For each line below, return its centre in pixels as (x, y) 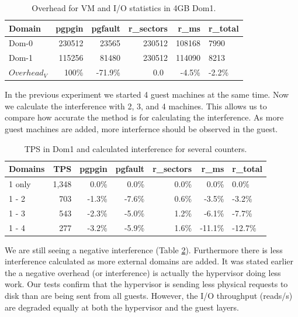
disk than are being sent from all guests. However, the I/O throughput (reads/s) (149, 296)
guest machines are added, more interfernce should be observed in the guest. (141, 129)
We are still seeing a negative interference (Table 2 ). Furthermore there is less (144, 249)
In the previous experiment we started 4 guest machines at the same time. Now (147, 94)
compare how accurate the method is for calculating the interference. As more (144, 117)
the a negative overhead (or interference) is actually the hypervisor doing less (143, 272)
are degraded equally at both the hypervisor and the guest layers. (122, 307)
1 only (20, 184)
